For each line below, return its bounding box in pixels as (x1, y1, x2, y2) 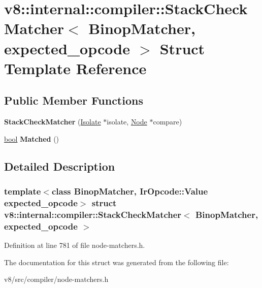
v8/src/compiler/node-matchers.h (4, 274, 109, 284)
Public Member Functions (4, 92, 143, 108)
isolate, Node (107, 116, 147, 127)
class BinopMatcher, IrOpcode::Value (51, 185, 208, 198)
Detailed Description (4, 158, 115, 174)
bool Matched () (4, 133, 59, 144)
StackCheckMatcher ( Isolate (4, 116, 101, 127)
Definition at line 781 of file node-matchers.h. (4, 240, 145, 250)
